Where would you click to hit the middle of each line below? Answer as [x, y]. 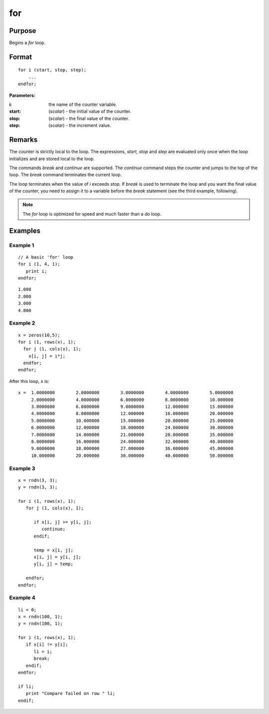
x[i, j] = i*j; [47, 356]
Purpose [23, 31]
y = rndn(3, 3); [38, 487]
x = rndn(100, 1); [41, 616]
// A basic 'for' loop [46, 257]
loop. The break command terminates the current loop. [66, 175]
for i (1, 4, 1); [39, 264]
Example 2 [22, 323]
